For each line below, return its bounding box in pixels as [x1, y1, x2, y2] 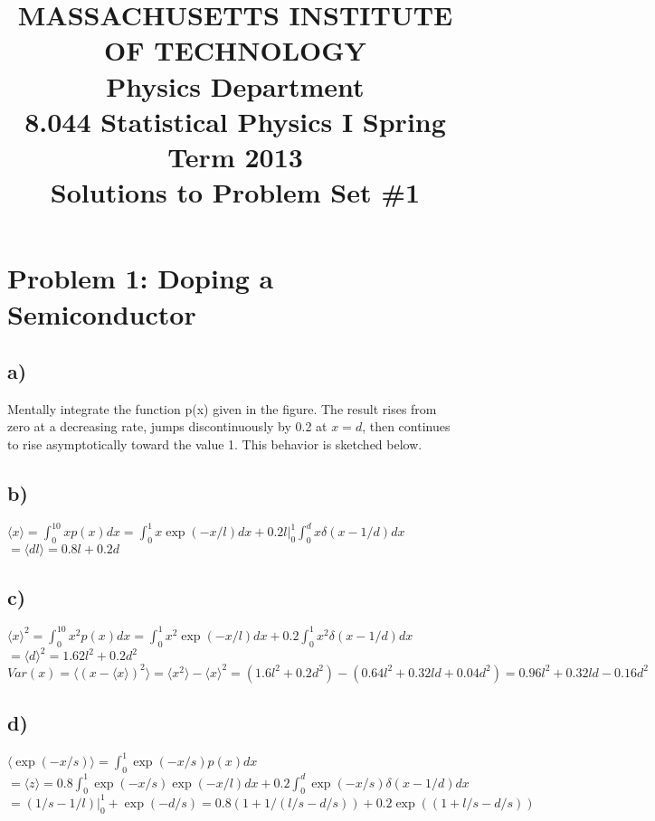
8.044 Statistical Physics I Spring [24, 102, 446, 139]
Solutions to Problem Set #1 [50, 174, 421, 211]
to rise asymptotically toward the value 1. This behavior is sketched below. [7, 435, 422, 454]
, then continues [362, 417, 451, 436]
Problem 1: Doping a [7, 260, 274, 297]
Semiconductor [7, 295, 196, 332]
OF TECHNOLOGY [104, 32, 366, 69]
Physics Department [106, 67, 365, 104]
